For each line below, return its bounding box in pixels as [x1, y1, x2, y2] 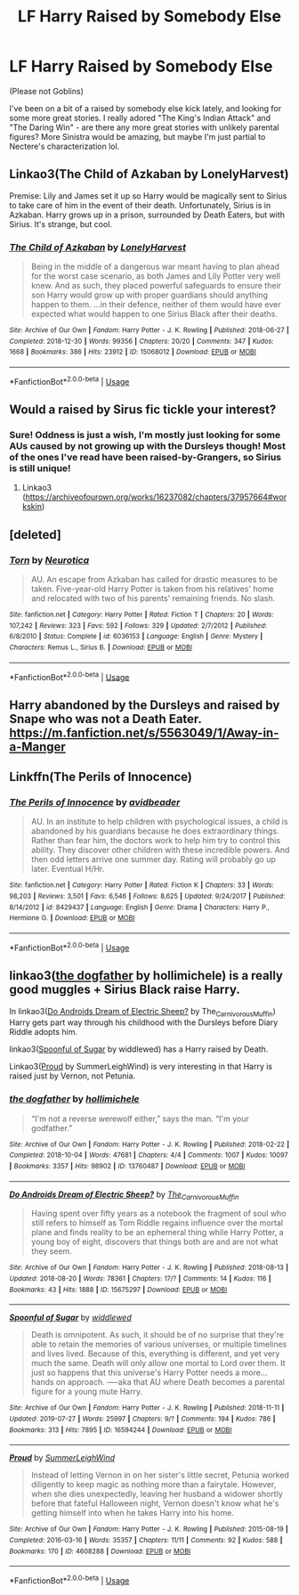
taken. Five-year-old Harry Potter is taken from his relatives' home [30, 583, 274, 594]
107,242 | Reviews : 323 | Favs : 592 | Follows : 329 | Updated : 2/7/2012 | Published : [9, 621, 268, 630]
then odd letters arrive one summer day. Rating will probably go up [30, 854, 276, 865]
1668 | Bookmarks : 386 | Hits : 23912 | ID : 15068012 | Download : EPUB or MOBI [9, 347, 256, 357]
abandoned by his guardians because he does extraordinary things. [30, 826, 279, 836]
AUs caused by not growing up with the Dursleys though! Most [9, 439, 287, 452]
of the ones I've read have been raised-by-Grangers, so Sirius [9, 451, 282, 463]
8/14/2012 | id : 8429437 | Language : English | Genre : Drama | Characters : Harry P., [9, 902, 270, 912]
